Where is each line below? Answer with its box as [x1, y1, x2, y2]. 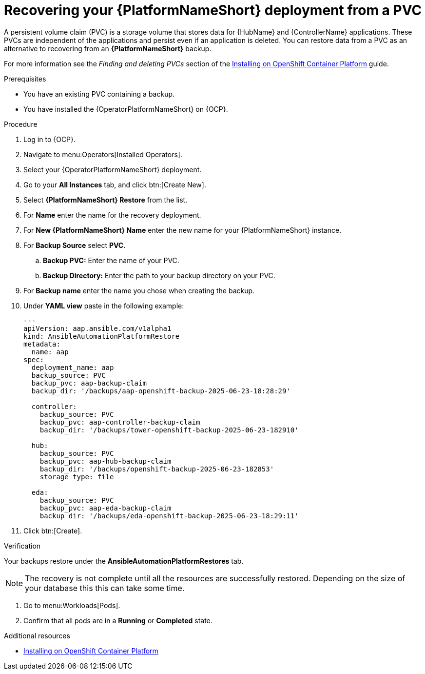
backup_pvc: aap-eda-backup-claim [39, 504, 172, 512]
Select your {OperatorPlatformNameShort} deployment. [23, 165, 202, 174]
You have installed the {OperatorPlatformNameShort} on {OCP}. [23, 104, 228, 113]
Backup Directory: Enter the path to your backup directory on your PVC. [43, 271, 275, 280]
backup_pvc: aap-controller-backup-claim [39, 418, 200, 426]
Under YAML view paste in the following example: [23, 301, 184, 310]
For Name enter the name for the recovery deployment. [23, 210, 201, 219]
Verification [4, 541, 41, 550]
